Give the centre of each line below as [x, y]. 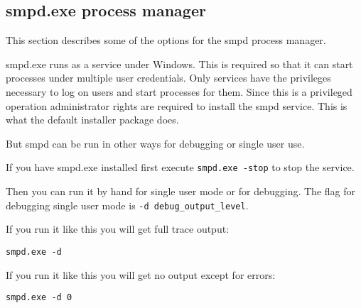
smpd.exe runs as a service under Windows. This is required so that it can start [179, 64]
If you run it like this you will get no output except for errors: [141, 274]
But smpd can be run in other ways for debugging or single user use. [155, 143]
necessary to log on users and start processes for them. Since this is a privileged [179, 91]
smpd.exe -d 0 [39, 298]
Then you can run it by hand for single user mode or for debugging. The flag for [180, 191]
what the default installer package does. [92, 120]
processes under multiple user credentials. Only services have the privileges [168, 78]
